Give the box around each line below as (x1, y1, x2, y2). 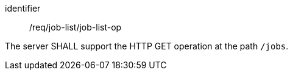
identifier (5, 3, 41, 13)
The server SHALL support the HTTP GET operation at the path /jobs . (5, 41, 289, 51)
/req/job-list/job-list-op (29, 22, 122, 32)
